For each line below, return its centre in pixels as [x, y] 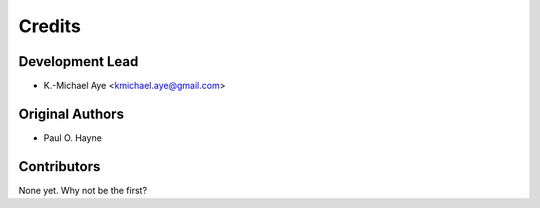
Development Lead [78, 61]
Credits [50, 26]
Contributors [59, 166]
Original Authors [71, 113]
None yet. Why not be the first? [83, 190]
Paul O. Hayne [72, 137]
